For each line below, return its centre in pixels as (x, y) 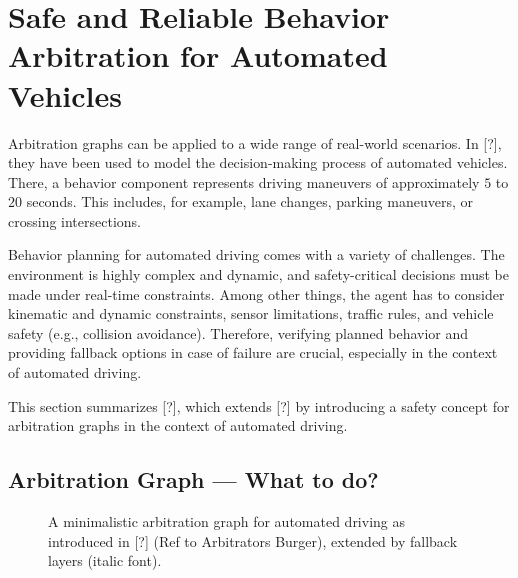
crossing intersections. (74, 220)
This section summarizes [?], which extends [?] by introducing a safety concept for (259, 405)
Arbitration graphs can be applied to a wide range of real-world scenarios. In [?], (255, 142)
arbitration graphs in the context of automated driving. (178, 425)
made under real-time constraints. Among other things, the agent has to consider (256, 293)
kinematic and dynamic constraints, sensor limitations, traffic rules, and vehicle (251, 313)
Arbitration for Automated (198, 55)
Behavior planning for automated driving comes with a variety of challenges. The (256, 254)
